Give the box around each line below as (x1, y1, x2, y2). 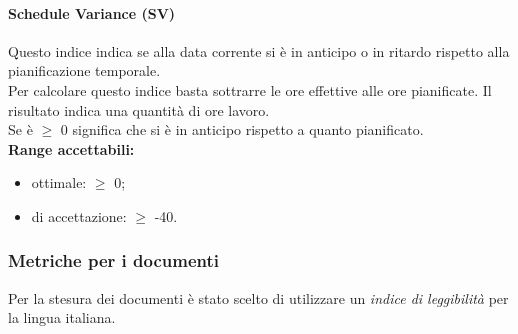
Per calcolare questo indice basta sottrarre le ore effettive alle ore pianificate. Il (8, 79, 492, 100)
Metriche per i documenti (8, 248, 220, 273)
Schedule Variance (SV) (8, 2, 176, 23)
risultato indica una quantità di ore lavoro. (8, 99, 270, 120)
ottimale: (31, 172, 87, 193)
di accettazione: (31, 205, 127, 226)
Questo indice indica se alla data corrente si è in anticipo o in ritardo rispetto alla (8, 40, 510, 61)
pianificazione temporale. (8, 60, 161, 81)
